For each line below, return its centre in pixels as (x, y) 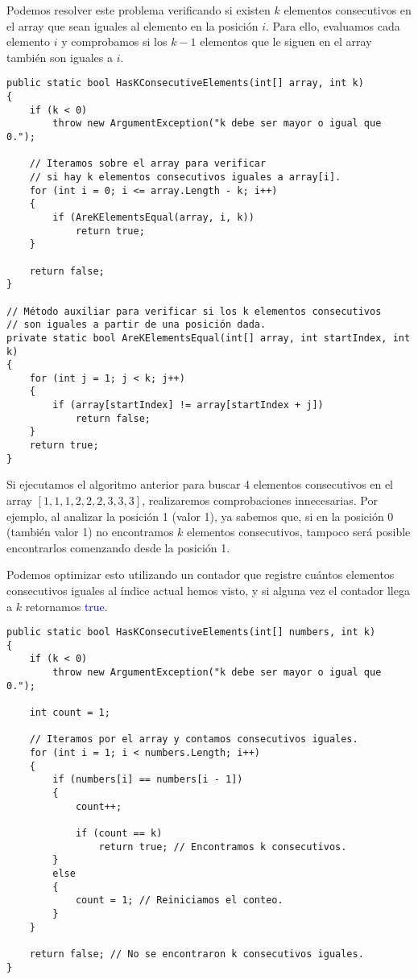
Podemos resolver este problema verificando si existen (139, 10)
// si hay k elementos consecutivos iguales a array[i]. (185, 177)
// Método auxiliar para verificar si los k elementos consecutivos (194, 311)
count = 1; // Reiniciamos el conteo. (179, 901)
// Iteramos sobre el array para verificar (148, 164)
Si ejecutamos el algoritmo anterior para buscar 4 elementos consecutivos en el (200, 484)
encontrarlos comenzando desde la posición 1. (118, 547)
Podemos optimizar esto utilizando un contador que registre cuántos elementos (201, 574)
